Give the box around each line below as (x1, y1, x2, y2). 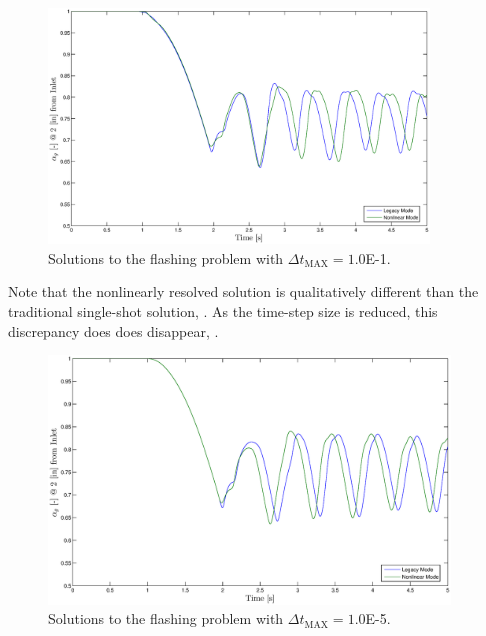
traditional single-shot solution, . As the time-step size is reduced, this (8, 301, 438, 322)
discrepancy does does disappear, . (8, 320, 219, 341)
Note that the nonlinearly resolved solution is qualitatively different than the (8, 281, 479, 302)
